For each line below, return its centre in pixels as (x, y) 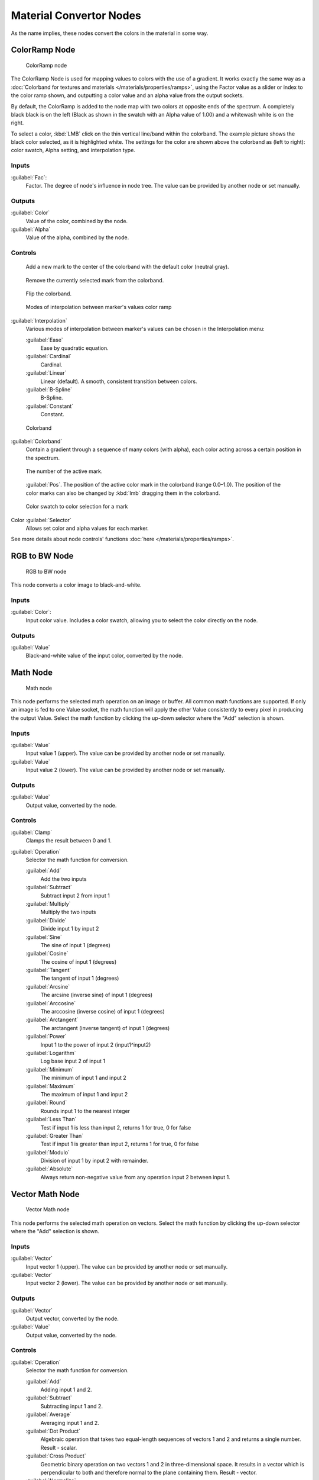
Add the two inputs (64, 879)
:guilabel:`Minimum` (50, 1069)
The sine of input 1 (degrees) (75, 945)
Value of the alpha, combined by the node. (77, 237)
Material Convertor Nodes (76, 15)
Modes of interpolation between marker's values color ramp (99, 307)
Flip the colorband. (49, 294)
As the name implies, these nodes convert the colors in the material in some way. (110, 33)
